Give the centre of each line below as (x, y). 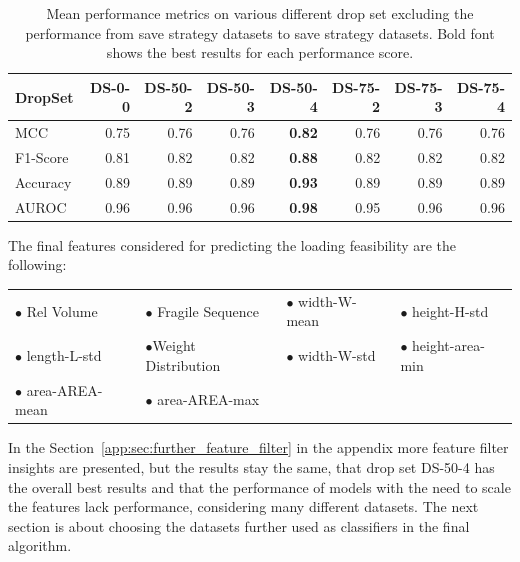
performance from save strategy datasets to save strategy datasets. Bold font (260, 32)
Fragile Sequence (208, 310)
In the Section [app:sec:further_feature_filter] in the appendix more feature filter (258, 447)
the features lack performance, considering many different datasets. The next (243, 506)
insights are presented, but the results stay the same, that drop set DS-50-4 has (251, 466)
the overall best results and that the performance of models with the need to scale (259, 486)
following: (37, 264)
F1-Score (42, 157)
